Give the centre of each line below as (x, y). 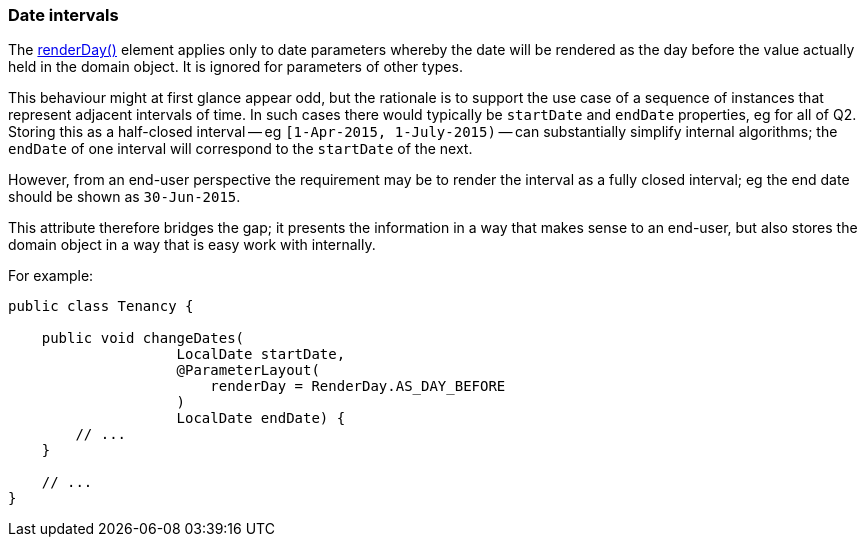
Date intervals (63, 15)
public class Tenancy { (101, 306)
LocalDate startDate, (261, 354)
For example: (51, 276)
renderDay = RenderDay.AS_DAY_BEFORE (358, 386)
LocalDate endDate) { (261, 418)
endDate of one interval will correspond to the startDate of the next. (240, 149)
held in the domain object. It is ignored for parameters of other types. (235, 67)
